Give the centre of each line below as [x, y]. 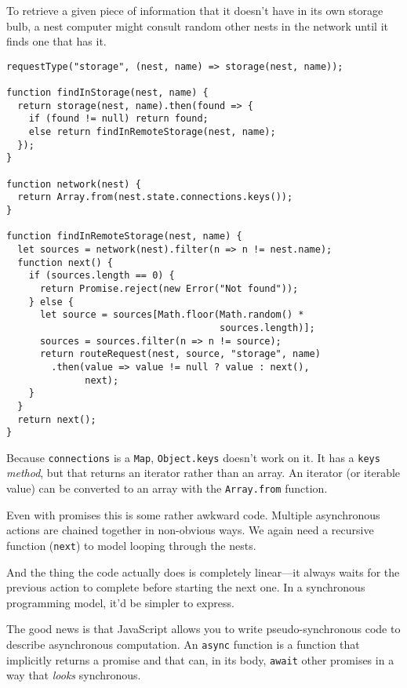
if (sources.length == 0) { [102, 276]
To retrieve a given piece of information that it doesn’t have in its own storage [195, 10]
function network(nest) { [74, 184]
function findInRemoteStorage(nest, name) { [124, 237]
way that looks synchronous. [74, 675]
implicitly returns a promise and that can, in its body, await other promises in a [200, 659]
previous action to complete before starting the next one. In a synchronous [186, 587]
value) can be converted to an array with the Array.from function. [167, 488]
